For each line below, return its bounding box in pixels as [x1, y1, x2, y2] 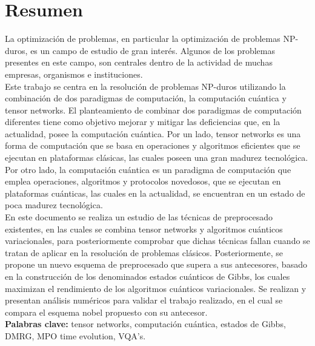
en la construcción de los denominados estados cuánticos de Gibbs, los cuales [5, 270, 290, 282]
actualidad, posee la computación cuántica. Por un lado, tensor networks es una [5, 127, 301, 140]
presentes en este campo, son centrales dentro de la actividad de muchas [5, 56, 273, 69]
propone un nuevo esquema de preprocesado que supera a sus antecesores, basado [5, 258, 307, 271]
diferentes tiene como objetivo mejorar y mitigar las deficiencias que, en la [5, 115, 280, 128]
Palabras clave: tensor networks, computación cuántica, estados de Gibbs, [5, 317, 286, 330]
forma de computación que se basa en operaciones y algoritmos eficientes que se [5, 139, 300, 152]
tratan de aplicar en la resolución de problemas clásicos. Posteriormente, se [5, 246, 283, 259]
